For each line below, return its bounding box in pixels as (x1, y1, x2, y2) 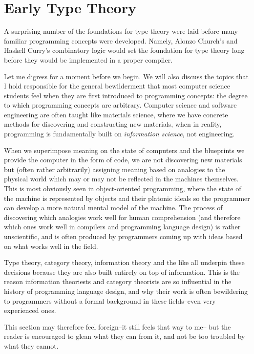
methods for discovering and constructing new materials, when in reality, (4, 119, 222, 129)
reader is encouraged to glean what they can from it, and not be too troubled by (4, 331, 245, 341)
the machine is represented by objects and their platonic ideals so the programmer (4, 193, 250, 203)
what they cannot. (4, 340, 59, 351)
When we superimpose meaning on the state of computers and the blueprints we (4, 145, 245, 155)
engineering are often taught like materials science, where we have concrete (4, 109, 228, 119)
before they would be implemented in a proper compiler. (4, 54, 173, 65)
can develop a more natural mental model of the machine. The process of (4, 202, 223, 213)
